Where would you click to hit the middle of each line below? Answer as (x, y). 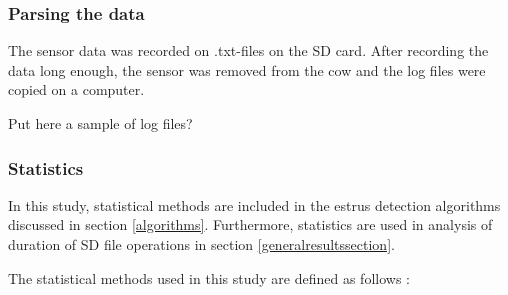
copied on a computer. (76, 89)
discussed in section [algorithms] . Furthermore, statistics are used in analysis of (250, 224)
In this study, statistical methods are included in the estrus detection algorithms (254, 204)
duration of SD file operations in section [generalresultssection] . (201, 244)
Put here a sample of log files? (100, 123)
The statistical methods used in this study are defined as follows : (209, 277)
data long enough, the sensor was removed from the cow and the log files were (247, 69)
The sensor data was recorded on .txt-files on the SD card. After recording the (248, 50)
